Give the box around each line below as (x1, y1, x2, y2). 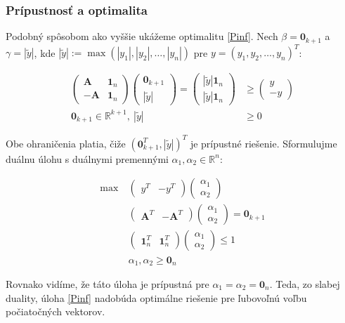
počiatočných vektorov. (6, 304, 105, 319)
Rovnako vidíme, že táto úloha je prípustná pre (6, 276, 209, 291)
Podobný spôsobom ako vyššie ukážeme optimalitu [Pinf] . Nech (6, 29, 278, 44)
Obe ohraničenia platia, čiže (6, 136, 126, 150)
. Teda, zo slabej (269, 276, 340, 291)
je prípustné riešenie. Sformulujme (190, 136, 337, 150)
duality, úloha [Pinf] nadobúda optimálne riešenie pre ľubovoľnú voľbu (6, 290, 307, 305)
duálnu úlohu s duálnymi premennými (6, 151, 169, 166)
